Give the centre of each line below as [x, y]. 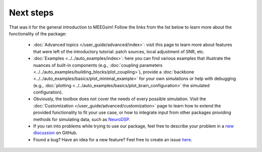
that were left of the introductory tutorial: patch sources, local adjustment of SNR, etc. [119, 51]
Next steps [31, 13]
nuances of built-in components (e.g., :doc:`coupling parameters [98, 65]
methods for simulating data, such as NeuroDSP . [82, 119]
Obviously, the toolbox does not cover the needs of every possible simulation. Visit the [120, 99]
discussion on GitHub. [55, 133]
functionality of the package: [38, 33]
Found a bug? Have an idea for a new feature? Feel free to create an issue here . [113, 139]
